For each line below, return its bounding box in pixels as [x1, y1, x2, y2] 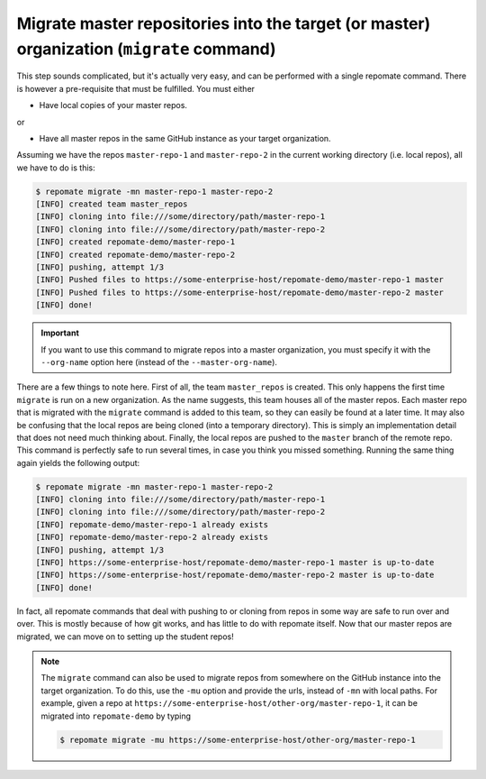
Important [40, 327, 80, 338]
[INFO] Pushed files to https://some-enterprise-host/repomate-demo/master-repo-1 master [35, 275, 445, 285]
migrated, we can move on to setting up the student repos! [16, 631, 234, 642]
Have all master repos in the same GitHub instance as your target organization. [39, 133, 332, 143]
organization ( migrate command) [16, 39, 276, 59]
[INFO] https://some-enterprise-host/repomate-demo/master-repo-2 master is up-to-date [35, 570, 435, 581]
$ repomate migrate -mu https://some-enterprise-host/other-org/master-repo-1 [59, 735, 416, 745]
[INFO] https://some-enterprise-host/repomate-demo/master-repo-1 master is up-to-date [35, 557, 435, 568]
